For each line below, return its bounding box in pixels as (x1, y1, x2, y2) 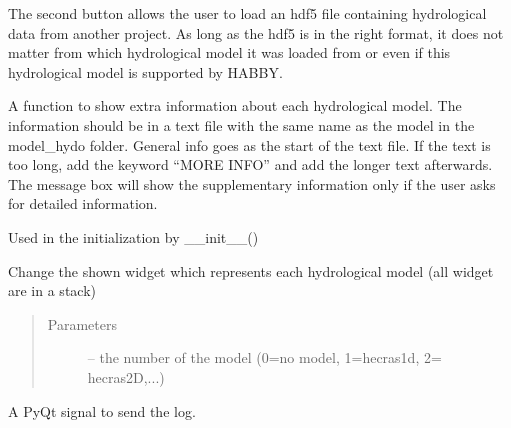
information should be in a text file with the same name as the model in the (8, 114, 475, 135)
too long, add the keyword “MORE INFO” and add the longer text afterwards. (8, 154, 493, 175)
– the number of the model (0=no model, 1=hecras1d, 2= (87, 347, 442, 368)
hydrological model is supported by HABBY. (8, 61, 283, 82)
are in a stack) (8, 280, 96, 301)
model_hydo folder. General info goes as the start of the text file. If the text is (8, 134, 491, 155)
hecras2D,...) (87, 366, 165, 387)
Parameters (47, 313, 117, 334)
